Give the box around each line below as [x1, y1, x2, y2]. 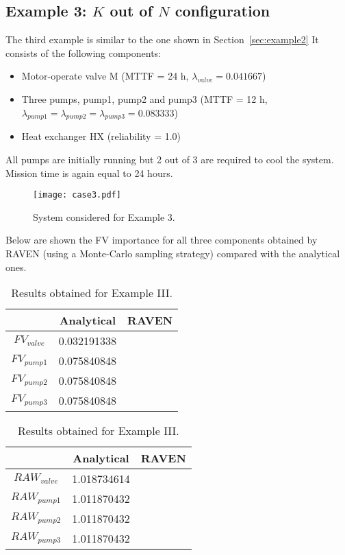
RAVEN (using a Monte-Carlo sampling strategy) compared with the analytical [5, 246, 340, 260]
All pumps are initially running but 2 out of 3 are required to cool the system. [5, 152, 334, 166]
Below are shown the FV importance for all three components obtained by [5, 233, 318, 247]
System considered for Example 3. [33, 209, 175, 224]
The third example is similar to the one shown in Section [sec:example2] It [5, 32, 319, 47]
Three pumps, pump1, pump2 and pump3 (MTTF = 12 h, [21, 91, 268, 106]
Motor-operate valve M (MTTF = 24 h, [21, 69, 189, 83]
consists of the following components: [5, 45, 162, 60]
